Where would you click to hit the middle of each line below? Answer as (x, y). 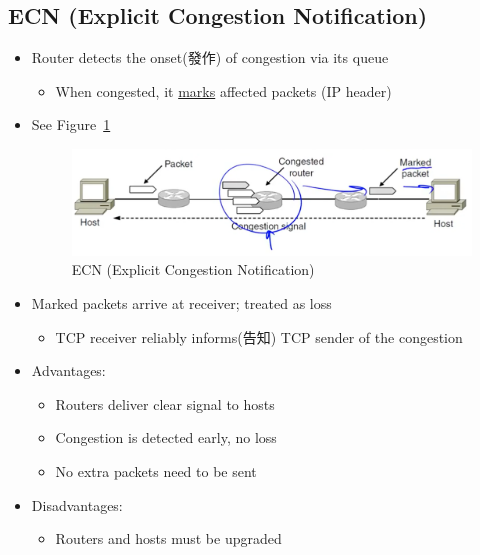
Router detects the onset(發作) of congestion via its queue (210, 57)
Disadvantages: (77, 504)
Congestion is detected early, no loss (166, 437)
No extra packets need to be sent (156, 470)
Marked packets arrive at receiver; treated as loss (181, 302)
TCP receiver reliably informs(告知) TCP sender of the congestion (259, 336)
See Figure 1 (71, 124)
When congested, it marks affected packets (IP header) (223, 90)
